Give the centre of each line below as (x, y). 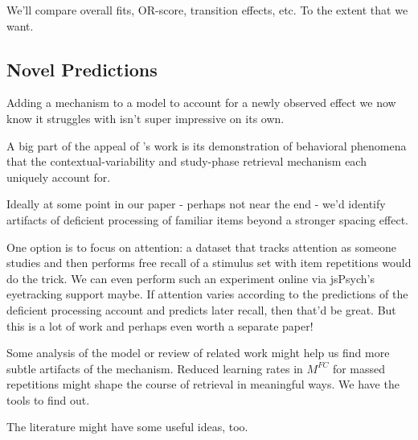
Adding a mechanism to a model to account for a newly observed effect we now (201, 103)
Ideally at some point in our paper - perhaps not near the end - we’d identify (196, 204)
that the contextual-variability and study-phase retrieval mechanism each (186, 161)
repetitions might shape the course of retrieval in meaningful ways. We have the (203, 384)
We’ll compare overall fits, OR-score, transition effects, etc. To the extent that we (207, 10)
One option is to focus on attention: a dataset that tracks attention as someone (202, 247)
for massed (359, 368)
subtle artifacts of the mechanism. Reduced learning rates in (155, 368)
